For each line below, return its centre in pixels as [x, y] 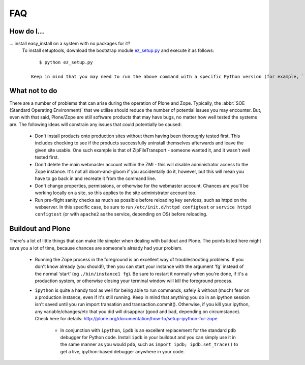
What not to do [33, 91]
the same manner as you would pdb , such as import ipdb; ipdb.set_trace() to [149, 344]
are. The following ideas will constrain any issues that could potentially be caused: [96, 124]
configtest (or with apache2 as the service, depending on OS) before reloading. [121, 214]
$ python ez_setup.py [66, 62]
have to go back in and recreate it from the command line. [96, 178]
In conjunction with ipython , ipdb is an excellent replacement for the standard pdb [148, 330]
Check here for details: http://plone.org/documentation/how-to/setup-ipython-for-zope [126, 319]
